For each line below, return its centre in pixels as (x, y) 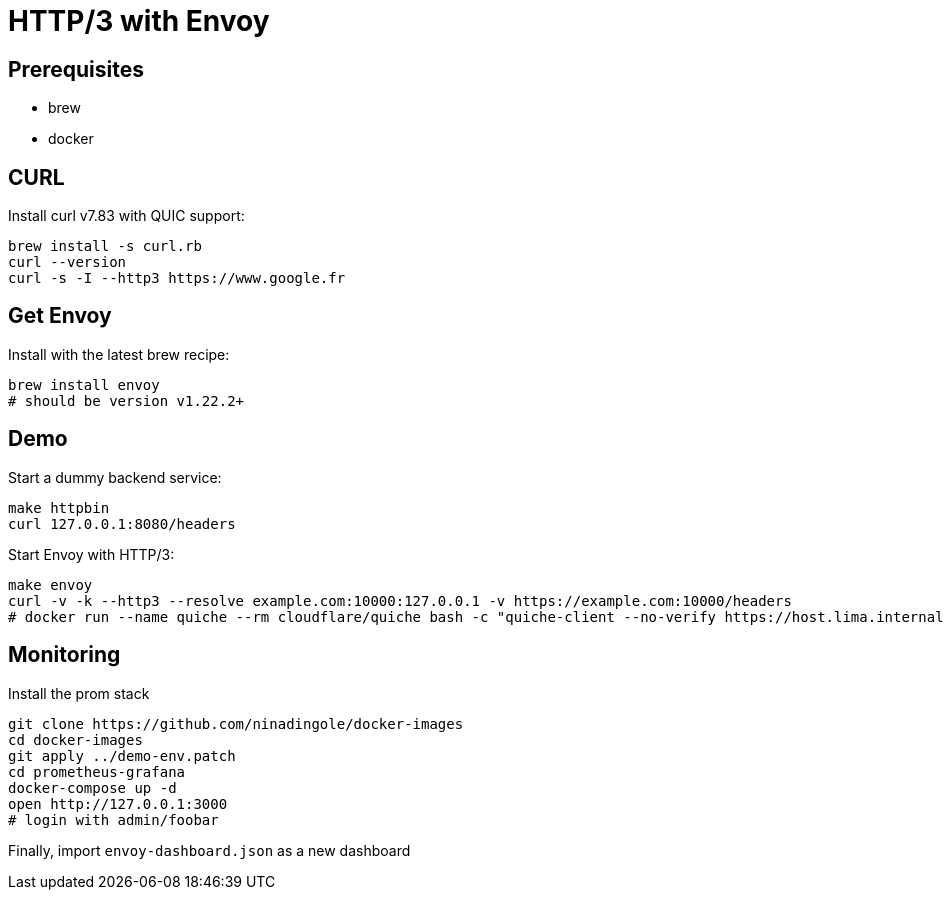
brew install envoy (84, 384)
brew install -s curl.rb (105, 246)
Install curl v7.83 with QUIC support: (126, 216)
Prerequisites (76, 69)
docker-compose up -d (92, 787)
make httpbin (59, 507)
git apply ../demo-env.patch (122, 755)
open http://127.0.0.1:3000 (118, 803)
